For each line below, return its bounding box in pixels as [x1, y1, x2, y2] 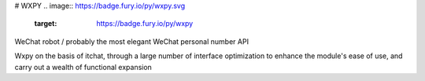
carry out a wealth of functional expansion [14, 62, 153, 72]
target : [34, 19, 57, 28]
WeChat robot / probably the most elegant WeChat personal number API [14, 36, 249, 46]
